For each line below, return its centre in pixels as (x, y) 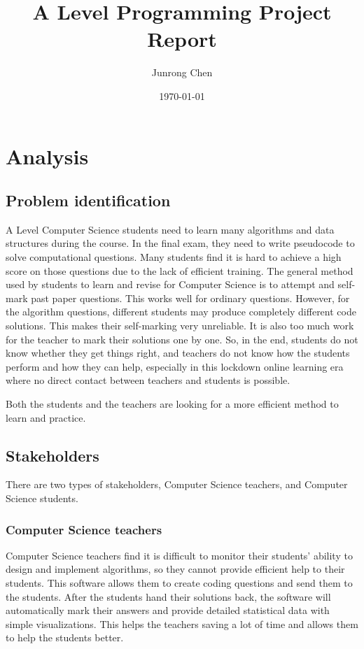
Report (182, 39)
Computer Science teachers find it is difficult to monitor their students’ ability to (179, 555)
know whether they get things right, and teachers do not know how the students (178, 353)
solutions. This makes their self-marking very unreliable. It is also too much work (180, 326)
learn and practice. (46, 417)
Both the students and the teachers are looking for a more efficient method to (172, 404)
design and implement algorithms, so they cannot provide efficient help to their (175, 569)
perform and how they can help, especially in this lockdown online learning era (175, 366)
